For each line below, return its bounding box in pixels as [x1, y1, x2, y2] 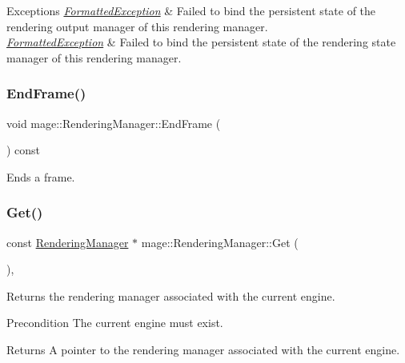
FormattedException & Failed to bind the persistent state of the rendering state [6, 34, 396, 50]
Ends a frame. [6, 168, 75, 185]
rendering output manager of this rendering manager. [6, 18, 268, 34]
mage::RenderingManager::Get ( [141, 233, 299, 250]
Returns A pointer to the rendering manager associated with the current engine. [6, 341, 400, 357]
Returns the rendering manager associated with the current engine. [6, 287, 335, 304]
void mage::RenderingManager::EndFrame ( [6, 114, 221, 131]
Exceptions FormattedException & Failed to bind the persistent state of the [6, 2, 376, 18]
